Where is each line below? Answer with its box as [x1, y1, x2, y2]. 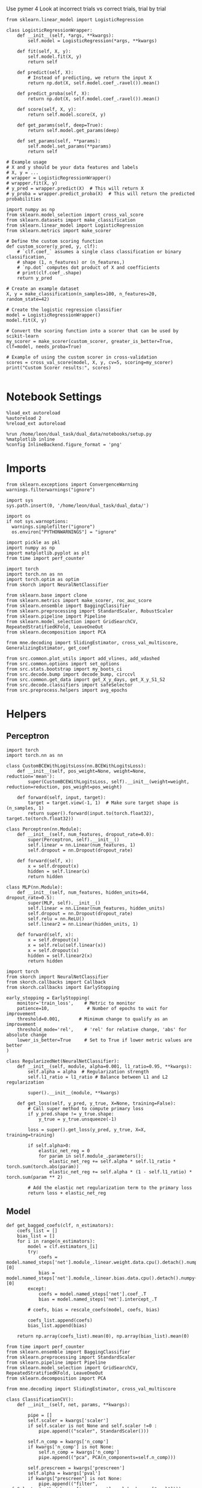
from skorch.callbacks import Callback [6, 979, 106, 985]
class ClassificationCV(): [6, 1396, 74, 1402]
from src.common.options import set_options [6, 661, 120, 667]
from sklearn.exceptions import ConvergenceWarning [6, 482, 138, 488]
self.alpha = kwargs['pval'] [28, 1470, 101, 1476]
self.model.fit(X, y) [28, 54, 82, 60]
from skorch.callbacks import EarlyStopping [6, 984, 120, 990]
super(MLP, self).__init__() [28, 900, 101, 906]
